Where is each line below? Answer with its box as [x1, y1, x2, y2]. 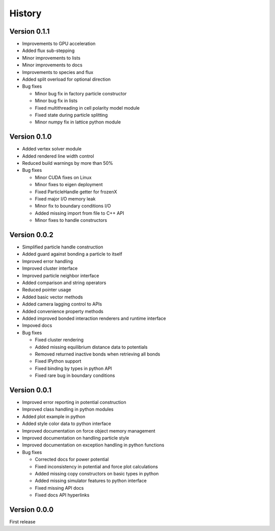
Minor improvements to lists [22, 55, 81, 61]
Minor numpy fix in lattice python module [35, 119, 121, 125]
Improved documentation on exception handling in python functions [22, 442, 164, 448]
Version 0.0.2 [9, 230, 53, 239]
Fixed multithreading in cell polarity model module [35, 105, 140, 111]
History [9, 8, 42, 19]
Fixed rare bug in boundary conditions [35, 372, 115, 378]
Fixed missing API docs [35, 485, 84, 491]
